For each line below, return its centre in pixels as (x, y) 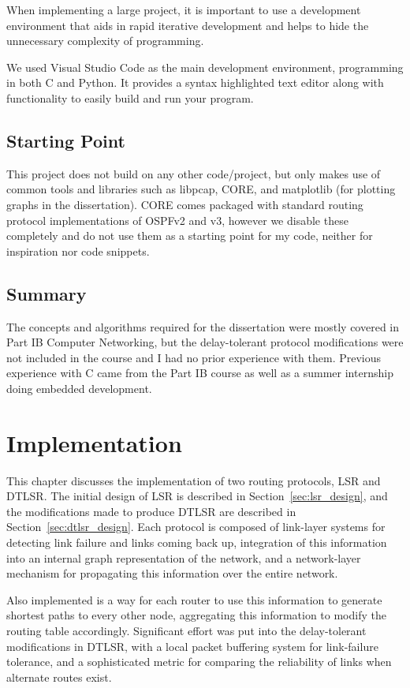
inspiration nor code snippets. (78, 251)
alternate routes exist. (59, 677)
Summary (47, 293)
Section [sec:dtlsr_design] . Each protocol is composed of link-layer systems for (196, 527)
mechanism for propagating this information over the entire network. (172, 573)
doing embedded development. (79, 388)
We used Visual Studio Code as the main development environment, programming (205, 67)
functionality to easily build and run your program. (130, 97)
